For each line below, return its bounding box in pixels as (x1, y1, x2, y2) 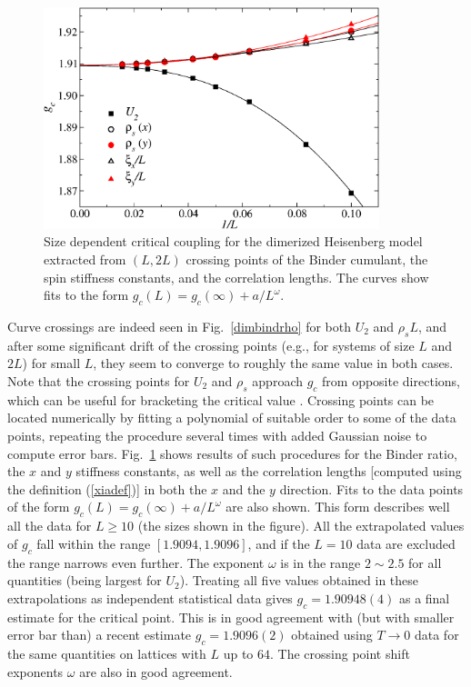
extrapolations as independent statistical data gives (7, 588, 293, 607)
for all (408, 553, 442, 572)
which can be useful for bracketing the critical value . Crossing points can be (7, 390, 435, 409)
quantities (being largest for (7, 571, 162, 590)
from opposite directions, (322, 372, 460, 391)
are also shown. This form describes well (225, 497, 450, 516)
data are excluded (356, 533, 456, 553)
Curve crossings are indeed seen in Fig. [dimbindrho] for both (7, 317, 351, 336)
